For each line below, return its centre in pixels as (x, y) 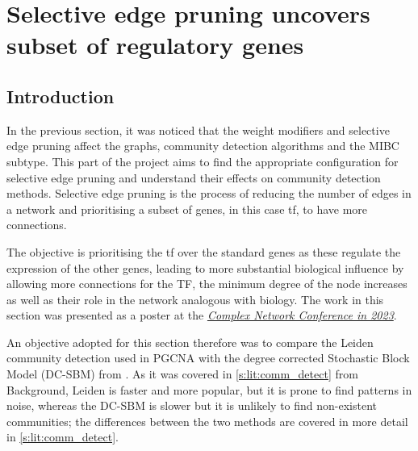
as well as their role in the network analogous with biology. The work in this (195, 299)
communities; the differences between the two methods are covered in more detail (207, 421)
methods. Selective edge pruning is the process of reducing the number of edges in (209, 193)
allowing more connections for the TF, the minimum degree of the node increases (207, 284)
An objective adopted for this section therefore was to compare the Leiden (190, 342)
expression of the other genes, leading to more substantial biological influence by (205, 267)
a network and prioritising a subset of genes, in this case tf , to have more (187, 209)
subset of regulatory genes (155, 45)
